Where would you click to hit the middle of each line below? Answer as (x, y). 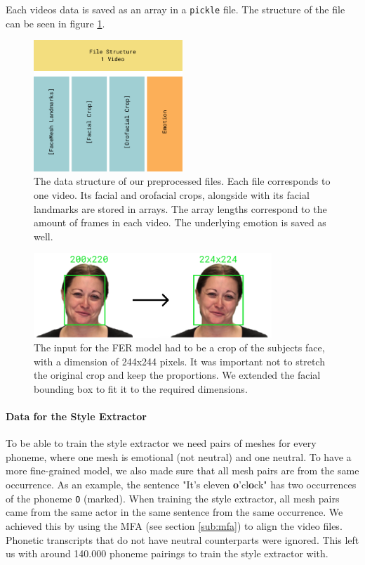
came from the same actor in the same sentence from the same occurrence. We (174, 512)
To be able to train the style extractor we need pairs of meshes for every (161, 443)
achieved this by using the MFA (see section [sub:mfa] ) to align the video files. (174, 525)
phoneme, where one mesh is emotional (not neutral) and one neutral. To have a (179, 456)
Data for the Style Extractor (76, 416)
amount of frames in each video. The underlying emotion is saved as (180, 222)
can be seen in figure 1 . (55, 23)
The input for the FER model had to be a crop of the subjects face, (179, 348)
